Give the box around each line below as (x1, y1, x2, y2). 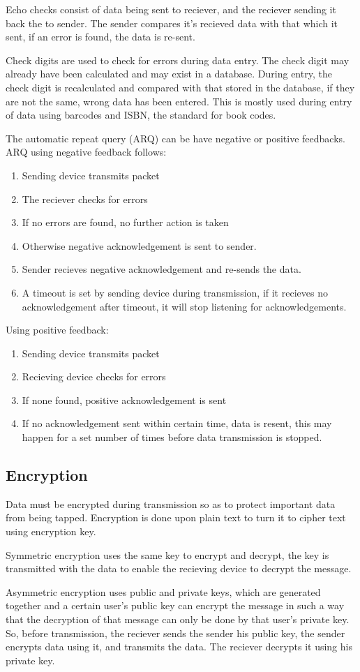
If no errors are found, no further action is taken (22, 215, 229, 230)
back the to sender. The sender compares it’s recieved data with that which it (6, 15, 338, 30)
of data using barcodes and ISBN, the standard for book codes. (6, 107, 276, 122)
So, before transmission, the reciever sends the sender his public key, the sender (6, 625, 345, 640)
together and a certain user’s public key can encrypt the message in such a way (6, 598, 345, 613)
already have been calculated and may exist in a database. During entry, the (6, 66, 332, 81)
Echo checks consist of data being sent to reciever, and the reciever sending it (6, 2, 336, 16)
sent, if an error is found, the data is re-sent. (6, 29, 195, 44)
